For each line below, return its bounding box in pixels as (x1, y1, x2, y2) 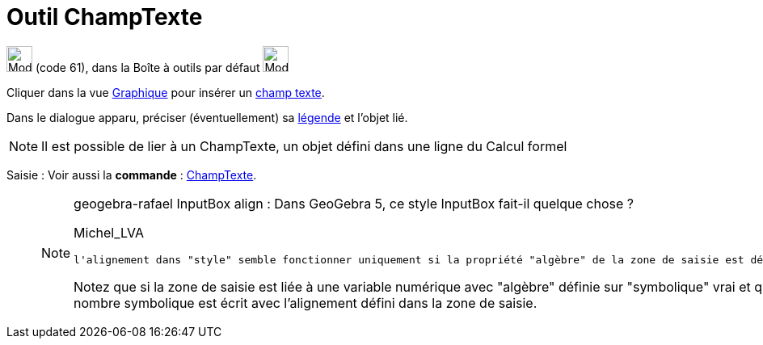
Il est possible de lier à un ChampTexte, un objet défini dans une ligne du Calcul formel (41, 137, 567, 154)
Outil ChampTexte (6, 3, 203, 31)
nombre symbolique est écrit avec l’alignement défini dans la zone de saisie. (74, 294, 537, 311)
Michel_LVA (74, 224, 144, 241)
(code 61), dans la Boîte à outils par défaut (35, 60, 260, 74)
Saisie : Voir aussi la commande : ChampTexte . (6, 167, 257, 182)
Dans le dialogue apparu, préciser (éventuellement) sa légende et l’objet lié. (6, 110, 408, 124)
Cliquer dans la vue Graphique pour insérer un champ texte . (6, 85, 325, 99)
